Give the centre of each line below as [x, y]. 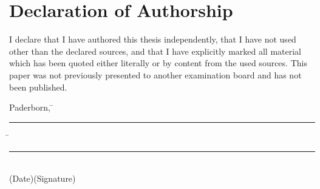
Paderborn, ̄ [31, 107]
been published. [38, 87]
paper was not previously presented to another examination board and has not [155, 74]
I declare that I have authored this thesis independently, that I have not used [153, 39]
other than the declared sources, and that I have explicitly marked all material [155, 51]
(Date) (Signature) [43, 178]
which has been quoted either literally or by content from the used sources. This [158, 63]
